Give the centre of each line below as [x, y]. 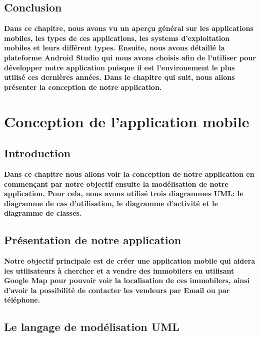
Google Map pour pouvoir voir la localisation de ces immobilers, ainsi [127, 280]
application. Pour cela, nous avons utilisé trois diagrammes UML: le [124, 193]
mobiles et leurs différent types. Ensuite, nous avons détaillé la [114, 48]
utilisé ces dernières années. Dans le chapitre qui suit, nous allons [119, 77]
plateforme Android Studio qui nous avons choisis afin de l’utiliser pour [130, 57]
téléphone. [22, 300]
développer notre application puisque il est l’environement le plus [119, 67]
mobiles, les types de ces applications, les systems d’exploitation [117, 38]
